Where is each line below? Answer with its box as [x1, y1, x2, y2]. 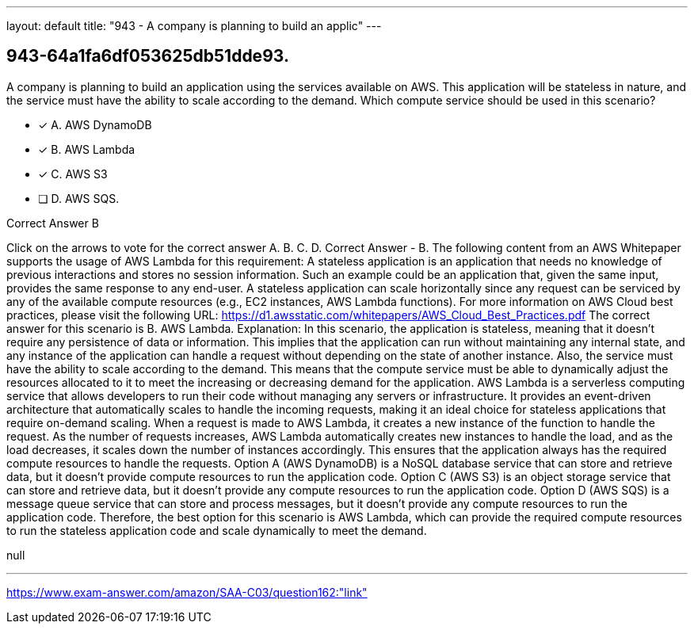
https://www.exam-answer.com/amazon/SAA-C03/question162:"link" [6, 585, 368, 599]
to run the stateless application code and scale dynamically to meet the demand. [6, 523, 427, 537]
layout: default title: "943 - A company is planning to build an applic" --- [6, 19, 382, 32]
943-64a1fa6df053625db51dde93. [6, 46, 289, 67]
